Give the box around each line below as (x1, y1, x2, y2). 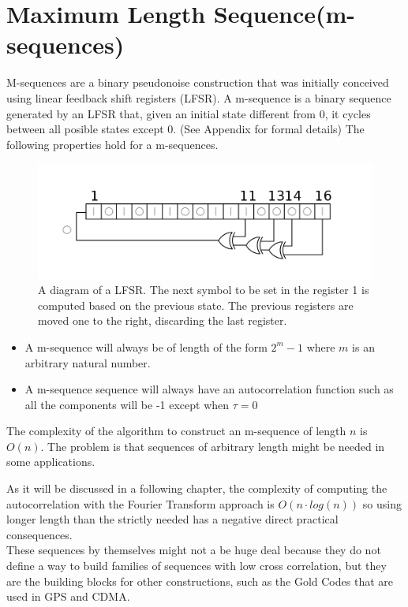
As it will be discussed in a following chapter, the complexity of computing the (6, 480, 387, 497)
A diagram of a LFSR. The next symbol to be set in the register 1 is (38, 281, 369, 298)
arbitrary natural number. (24, 354, 151, 371)
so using (362, 495, 402, 512)
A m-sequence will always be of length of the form (24, 338, 268, 355)
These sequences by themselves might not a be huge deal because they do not (6, 542, 381, 558)
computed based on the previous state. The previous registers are (38, 296, 354, 313)
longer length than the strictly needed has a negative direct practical (6, 511, 339, 527)
